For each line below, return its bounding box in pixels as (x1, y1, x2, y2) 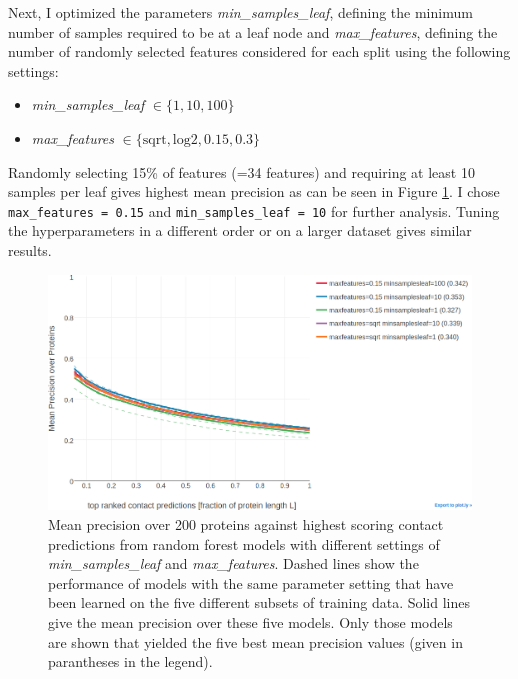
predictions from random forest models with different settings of (48, 533, 440, 554)
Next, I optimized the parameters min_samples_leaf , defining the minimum (8, 2, 473, 22)
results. (8, 240, 52, 260)
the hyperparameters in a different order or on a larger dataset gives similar (8, 220, 472, 241)
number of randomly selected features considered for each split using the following (8, 41, 511, 62)
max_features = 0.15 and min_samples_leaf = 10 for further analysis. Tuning (8, 200, 500, 221)
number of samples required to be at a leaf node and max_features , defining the (8, 21, 498, 42)
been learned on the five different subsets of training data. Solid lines (48, 592, 471, 613)
